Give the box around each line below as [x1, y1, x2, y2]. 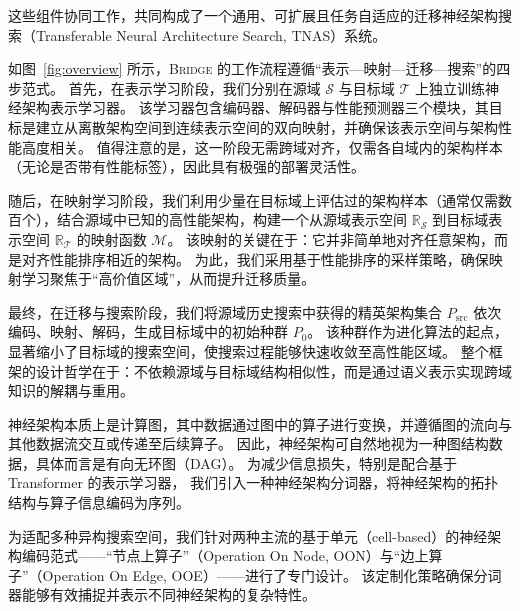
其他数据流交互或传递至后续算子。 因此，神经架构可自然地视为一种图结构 [8, 433, 489, 454]
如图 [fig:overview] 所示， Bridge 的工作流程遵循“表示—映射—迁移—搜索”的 [8, 58, 497, 79]
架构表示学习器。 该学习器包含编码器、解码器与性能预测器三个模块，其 [21, 97, 489, 118]
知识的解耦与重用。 [8, 380, 134, 401]
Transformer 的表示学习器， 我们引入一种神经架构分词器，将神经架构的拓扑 [8, 472, 499, 493]
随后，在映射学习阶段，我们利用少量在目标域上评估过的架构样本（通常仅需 [8, 189, 498, 210]
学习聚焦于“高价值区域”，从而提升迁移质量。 [21, 268, 316, 289]
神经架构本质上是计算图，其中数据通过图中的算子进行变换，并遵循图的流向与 [8, 413, 512, 434]
